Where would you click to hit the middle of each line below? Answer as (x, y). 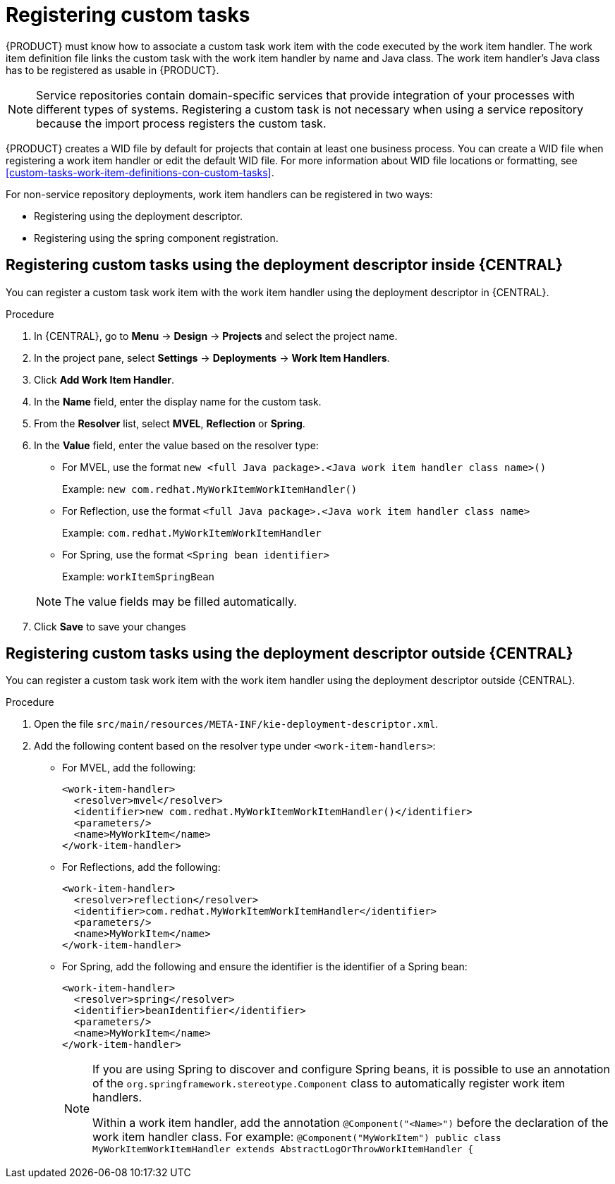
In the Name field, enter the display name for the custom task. (178, 401)
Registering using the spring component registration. (156, 238)
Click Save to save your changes (110, 626)
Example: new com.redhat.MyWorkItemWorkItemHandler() (210, 489)
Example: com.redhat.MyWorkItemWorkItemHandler (192, 532)
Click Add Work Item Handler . (104, 379)
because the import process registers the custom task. (181, 123)
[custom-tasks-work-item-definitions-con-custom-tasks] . (140, 172)
